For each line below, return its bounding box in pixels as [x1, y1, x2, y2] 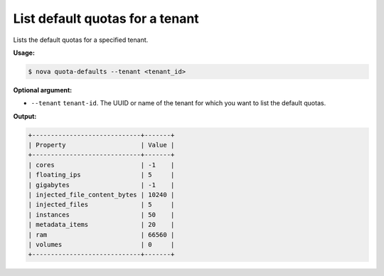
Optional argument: [13, 85, 73, 94]
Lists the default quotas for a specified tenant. [13, 36, 149, 44]
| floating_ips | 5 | [28, 171, 175, 179]
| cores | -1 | [28, 161, 175, 169]
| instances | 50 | [28, 211, 175, 218]
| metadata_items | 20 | [28, 221, 175, 229]
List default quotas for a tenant [13, 11, 199, 26]
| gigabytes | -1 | [28, 181, 175, 189]
